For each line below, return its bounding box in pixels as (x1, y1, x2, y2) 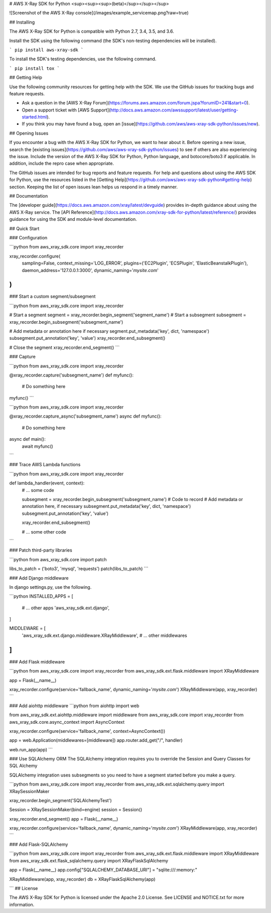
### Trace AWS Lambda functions (9, 462, 81, 468)
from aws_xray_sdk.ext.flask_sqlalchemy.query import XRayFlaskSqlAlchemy (9, 857, 168, 863)
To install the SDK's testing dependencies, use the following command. (9, 56, 157, 62)
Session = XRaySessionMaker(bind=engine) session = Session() (9, 807, 143, 813)
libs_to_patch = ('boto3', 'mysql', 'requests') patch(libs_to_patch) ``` (9, 566, 149, 572)
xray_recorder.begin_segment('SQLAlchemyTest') (9, 798, 112, 804)
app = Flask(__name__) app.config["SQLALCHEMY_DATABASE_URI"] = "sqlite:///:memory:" (9, 867, 198, 873)
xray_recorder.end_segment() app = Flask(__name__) (9, 816, 118, 822)
